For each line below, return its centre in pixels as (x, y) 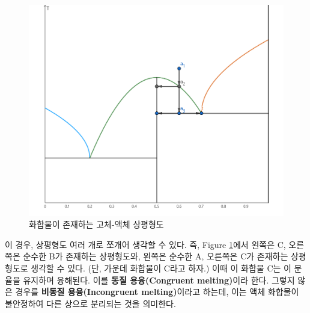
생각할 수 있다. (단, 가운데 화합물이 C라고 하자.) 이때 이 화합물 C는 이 (161, 268)
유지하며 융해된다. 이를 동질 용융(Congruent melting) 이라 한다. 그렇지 (159, 280)
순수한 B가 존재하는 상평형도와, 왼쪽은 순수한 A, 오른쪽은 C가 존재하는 (156, 256)
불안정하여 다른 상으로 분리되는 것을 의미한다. (90, 303)
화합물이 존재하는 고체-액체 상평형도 (96, 224)
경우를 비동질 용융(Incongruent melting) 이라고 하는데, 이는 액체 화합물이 (157, 292)
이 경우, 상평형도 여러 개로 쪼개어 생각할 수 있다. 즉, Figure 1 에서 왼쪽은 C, (145, 244)
